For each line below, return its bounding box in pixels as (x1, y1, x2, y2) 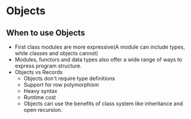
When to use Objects (6, 28, 85, 38)
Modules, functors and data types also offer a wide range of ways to (14, 56, 183, 63)
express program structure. (14, 62, 82, 69)
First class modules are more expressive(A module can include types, (14, 43, 185, 50)
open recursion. (23, 107, 63, 113)
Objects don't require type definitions (23, 75, 116, 82)
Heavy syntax (23, 88, 58, 94)
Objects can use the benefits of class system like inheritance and (23, 100, 183, 107)
